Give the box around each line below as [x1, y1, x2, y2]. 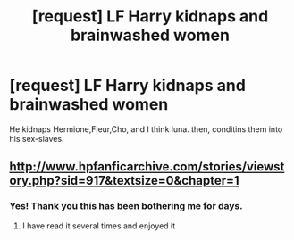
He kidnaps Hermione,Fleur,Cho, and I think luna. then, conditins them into [9, 123, 283, 135]
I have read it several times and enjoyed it [21, 220, 176, 231]
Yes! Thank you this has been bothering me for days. [9, 200, 243, 212]
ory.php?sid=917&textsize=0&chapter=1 [9, 173, 239, 188]
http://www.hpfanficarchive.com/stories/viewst [9, 159, 285, 175]
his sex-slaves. [9, 133, 64, 144]
